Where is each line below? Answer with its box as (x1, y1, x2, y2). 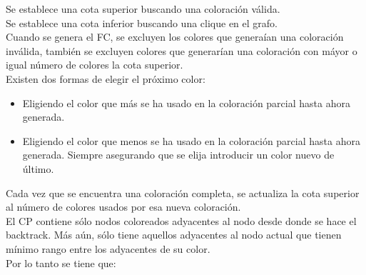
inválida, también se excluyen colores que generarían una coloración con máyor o (6, 43, 357, 58)
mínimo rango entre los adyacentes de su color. (6, 241, 210, 256)
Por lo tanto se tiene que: (6, 255, 116, 270)
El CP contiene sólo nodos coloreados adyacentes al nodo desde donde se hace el (6, 213, 357, 228)
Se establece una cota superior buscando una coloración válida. (6, 1, 280, 16)
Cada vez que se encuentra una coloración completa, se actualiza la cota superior (6, 185, 360, 200)
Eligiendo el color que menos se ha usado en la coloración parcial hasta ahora (22, 133, 360, 148)
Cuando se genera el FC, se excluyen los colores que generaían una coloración (6, 29, 344, 44)
